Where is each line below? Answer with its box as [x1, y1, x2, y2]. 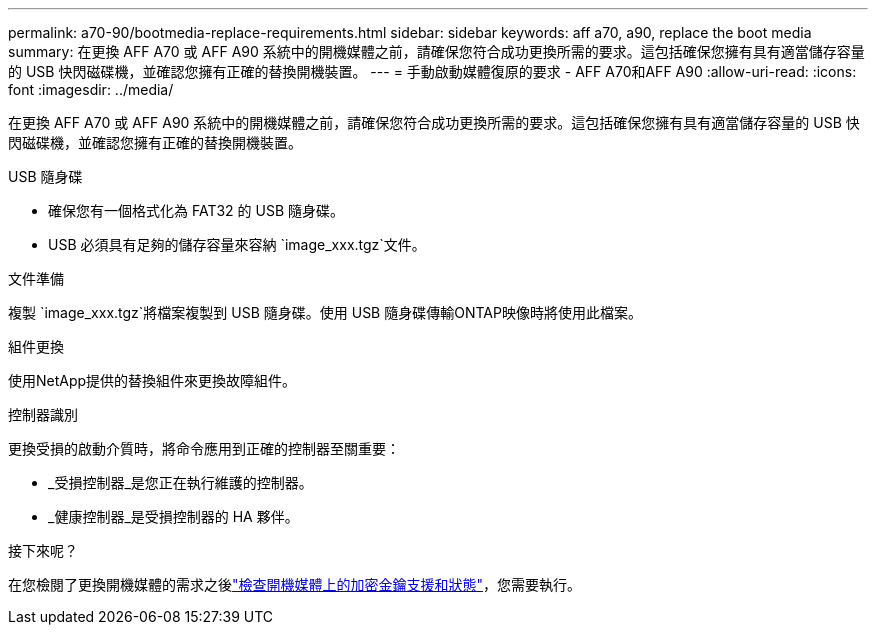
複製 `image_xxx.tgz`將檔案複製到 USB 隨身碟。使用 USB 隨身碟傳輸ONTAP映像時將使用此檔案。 [8, 304, 642, 321]
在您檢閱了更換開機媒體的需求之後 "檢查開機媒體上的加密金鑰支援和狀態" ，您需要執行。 [8, 576, 582, 593]
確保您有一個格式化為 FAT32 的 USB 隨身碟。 [48, 202, 344, 219]
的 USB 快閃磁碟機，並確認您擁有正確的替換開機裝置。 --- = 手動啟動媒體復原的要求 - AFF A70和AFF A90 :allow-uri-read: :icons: [8, 63, 857, 80]
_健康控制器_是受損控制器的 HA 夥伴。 [48, 508, 299, 525]
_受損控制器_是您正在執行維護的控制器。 [48, 474, 313, 491]
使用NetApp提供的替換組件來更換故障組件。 [8, 372, 297, 389]
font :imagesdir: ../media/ [8, 81, 174, 98]
